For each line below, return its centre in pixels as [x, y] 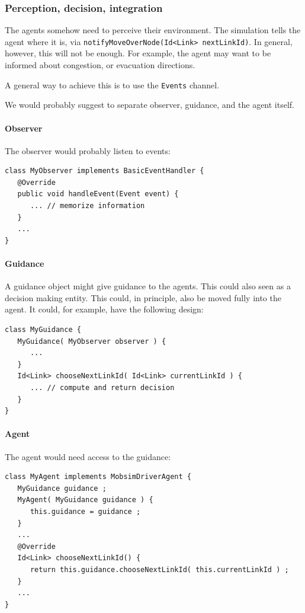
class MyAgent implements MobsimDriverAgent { [98, 477]
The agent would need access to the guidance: [88, 456]
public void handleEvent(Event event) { [98, 194]
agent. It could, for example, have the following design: [104, 309]
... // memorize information [87, 206]
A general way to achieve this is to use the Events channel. [112, 84]
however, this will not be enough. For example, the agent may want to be [138, 53]
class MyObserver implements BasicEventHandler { [105, 171]
